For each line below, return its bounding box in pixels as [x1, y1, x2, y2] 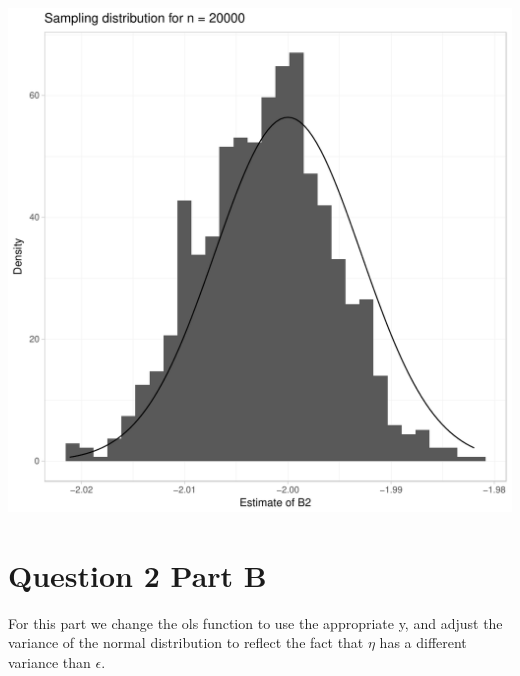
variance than [8, 651, 91, 672]
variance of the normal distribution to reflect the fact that [8, 632, 364, 653]
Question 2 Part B [8, 554, 267, 595]
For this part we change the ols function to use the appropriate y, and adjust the [8, 612, 503, 633]
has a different [379, 632, 467, 653]
